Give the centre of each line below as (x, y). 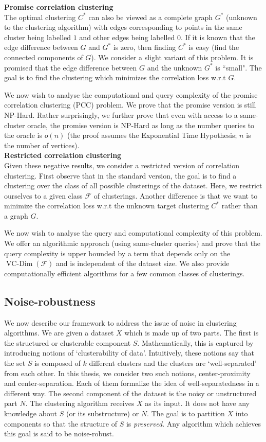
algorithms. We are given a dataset (59, 333)
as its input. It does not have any (197, 403)
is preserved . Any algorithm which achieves (194, 423)
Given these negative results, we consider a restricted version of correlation (122, 165)
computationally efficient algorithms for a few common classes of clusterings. (125, 273)
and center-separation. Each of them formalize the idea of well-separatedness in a (132, 383)
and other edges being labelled (127, 37)
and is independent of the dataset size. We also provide (143, 263)
